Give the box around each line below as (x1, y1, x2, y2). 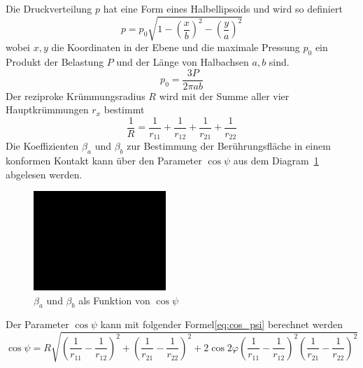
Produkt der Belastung (6, 54, 104, 69)
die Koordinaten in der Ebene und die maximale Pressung (51, 40, 300, 55)
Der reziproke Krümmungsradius (6, 88, 145, 103)
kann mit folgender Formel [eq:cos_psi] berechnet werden (100, 317, 343, 332)
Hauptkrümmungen (6, 102, 89, 117)
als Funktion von (78, 292, 150, 307)
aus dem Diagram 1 (233, 153, 319, 168)
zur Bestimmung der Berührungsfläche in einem (127, 139, 331, 153)
